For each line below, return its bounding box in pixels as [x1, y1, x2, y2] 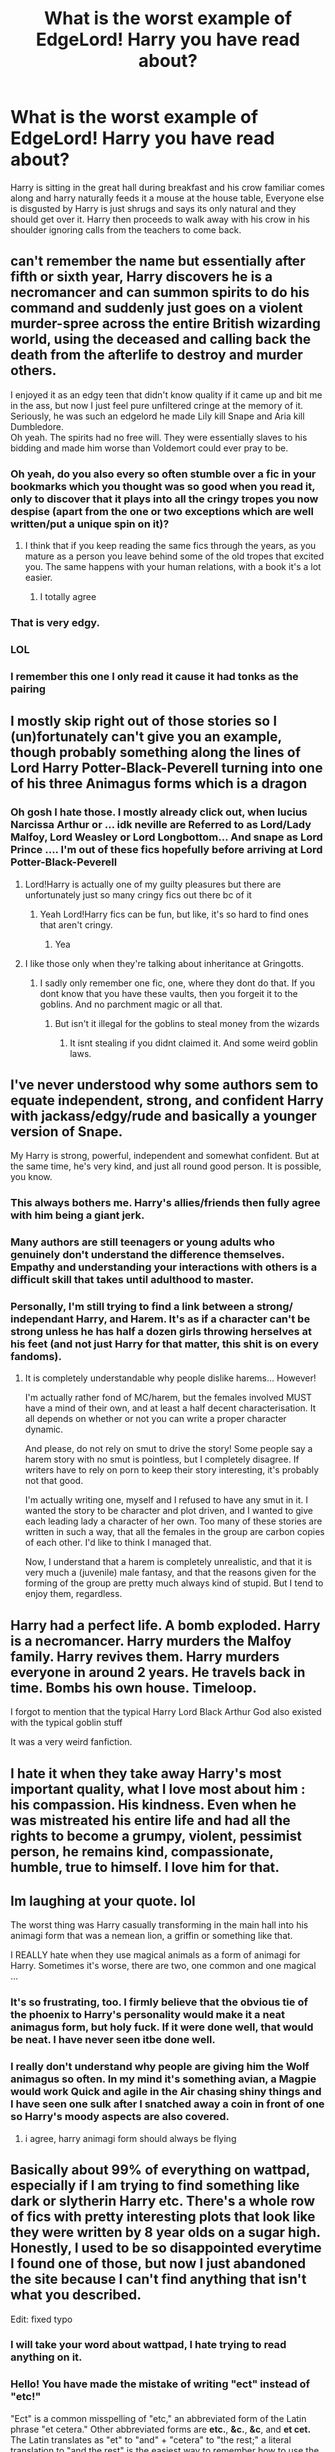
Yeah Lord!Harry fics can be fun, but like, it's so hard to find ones [39, 908, 309, 920]
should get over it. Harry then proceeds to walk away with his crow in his [10, 213, 310, 225]
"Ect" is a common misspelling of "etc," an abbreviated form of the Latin [10, 2412, 307, 2424]
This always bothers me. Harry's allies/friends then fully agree [10, 1196, 321, 1210]
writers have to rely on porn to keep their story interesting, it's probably [24, 1464, 320, 1476]
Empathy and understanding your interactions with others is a [10, 1260, 318, 1274]
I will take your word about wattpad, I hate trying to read [10, 2338, 287, 2352]
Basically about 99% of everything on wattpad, [10, 2162, 311, 2179]
